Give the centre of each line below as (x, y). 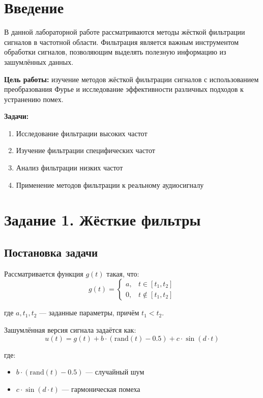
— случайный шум (115, 372)
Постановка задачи (51, 252)
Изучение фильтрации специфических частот (85, 150)
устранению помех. (34, 99)
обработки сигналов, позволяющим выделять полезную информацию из (115, 52)
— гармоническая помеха (101, 389)
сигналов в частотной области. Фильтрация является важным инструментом (122, 42)
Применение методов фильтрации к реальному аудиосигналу (110, 184)
